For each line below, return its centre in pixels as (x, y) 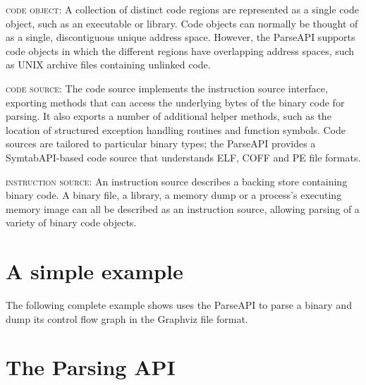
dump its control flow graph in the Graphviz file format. (127, 318)
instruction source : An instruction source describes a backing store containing (177, 181)
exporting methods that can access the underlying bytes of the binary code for (175, 102)
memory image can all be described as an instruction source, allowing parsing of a (183, 208)
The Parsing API (91, 367)
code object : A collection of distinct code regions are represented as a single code (182, 9)
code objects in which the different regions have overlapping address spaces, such (180, 50)
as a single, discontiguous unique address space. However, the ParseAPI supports (181, 37)
